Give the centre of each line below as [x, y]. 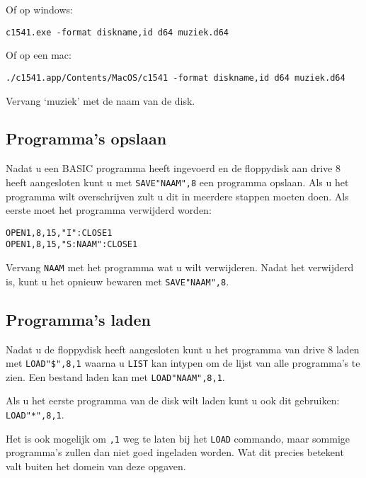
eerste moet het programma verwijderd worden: [109, 210]
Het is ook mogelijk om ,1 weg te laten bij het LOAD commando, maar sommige [178, 438]
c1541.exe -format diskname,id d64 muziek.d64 [117, 32]
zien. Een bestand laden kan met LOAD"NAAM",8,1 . [115, 376]
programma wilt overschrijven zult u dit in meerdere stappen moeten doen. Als [177, 196]
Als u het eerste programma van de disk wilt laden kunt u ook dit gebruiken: [173, 400]
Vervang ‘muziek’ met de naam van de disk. [101, 100]
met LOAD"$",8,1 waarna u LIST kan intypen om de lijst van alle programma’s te [183, 363]
